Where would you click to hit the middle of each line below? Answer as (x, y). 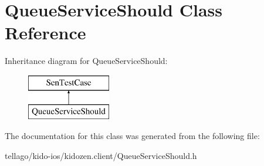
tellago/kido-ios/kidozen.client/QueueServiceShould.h (101, 155)
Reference (45, 33)
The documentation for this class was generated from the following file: (132, 136)
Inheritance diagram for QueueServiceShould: (86, 61)
